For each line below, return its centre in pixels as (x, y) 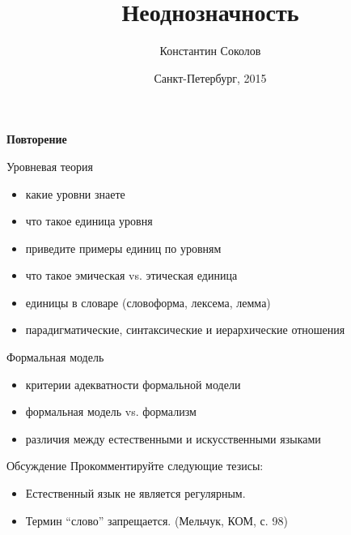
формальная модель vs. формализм (111, 411)
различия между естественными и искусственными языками (173, 438)
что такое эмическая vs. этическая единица (131, 275)
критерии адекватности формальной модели (133, 384)
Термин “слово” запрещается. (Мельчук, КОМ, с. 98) (156, 520)
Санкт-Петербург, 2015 (210, 77)
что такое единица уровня (89, 221)
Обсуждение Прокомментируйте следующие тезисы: (135, 466)
